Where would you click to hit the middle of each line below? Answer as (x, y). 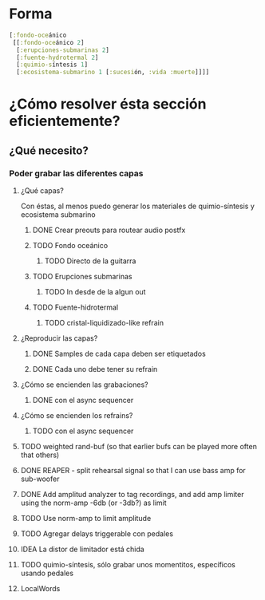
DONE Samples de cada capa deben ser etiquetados (119, 354)
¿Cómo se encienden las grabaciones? (84, 385)
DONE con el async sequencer (83, 401)
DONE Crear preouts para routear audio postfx (109, 230)
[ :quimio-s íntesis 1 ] (52, 65)
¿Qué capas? (42, 191)
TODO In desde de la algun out (95, 292)
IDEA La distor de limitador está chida (82, 549)
